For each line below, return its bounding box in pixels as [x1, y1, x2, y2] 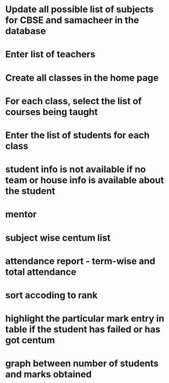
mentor [5, 209, 37, 220]
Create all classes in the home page [5, 72, 159, 84]
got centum [5, 335, 55, 346]
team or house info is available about [5, 174, 164, 186]
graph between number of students [5, 358, 159, 369]
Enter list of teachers [5, 48, 96, 60]
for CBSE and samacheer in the [5, 14, 139, 26]
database [5, 25, 46, 37]
